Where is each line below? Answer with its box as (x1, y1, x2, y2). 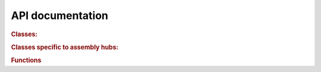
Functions (11, 57, 42, 65)
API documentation (11, 9, 109, 22)
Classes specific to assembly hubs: (11, 43, 119, 51)
